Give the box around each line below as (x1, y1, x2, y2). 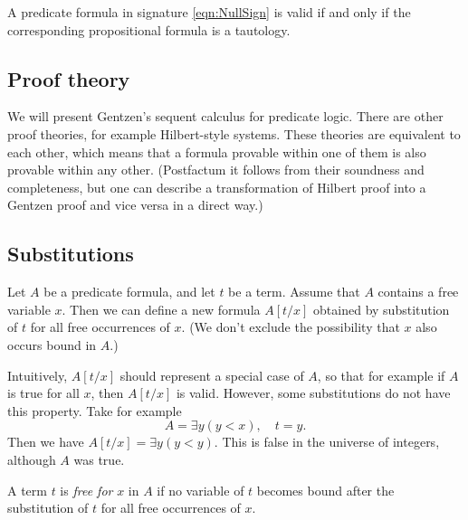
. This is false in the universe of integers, (214, 432, 440, 451)
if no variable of (157, 480, 244, 499)
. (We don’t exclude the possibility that (181, 317, 400, 336)
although (7, 449, 56, 468)
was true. (73, 449, 125, 468)
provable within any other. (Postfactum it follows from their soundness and (7, 160, 425, 179)
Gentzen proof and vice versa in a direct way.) (7, 195, 263, 214)
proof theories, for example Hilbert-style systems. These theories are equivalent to (7, 124, 461, 143)
